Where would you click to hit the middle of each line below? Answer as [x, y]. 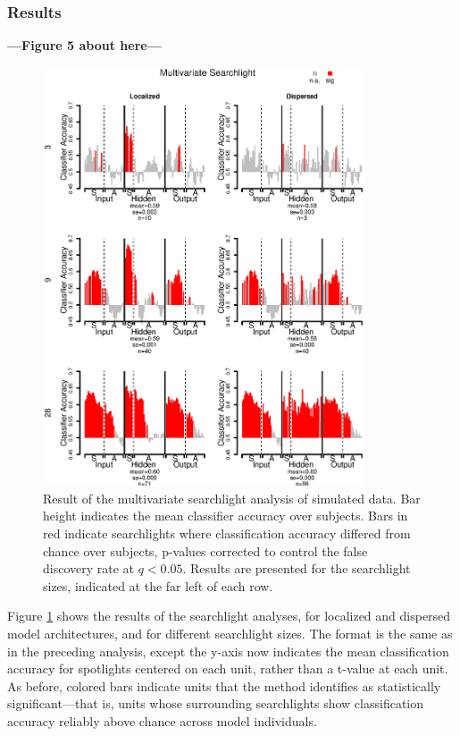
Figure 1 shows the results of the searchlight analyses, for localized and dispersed [229, 616]
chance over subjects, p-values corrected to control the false [205, 550]
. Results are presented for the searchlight [297, 568]
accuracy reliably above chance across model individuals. [162, 720]
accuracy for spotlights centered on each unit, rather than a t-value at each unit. [228, 668]
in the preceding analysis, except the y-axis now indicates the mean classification [228, 651]
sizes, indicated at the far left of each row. [158, 585]
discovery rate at [89, 568]
